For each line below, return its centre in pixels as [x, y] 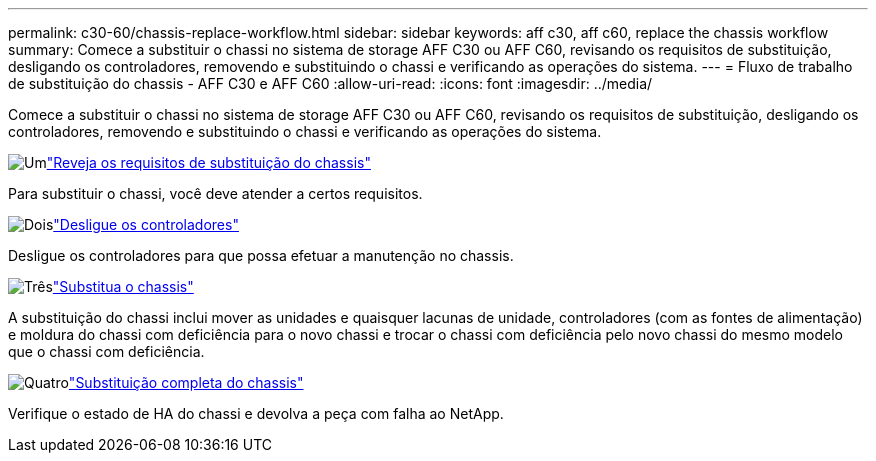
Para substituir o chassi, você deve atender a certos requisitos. [215, 193]
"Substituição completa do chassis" [186, 382]
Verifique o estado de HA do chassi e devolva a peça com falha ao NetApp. [256, 413]
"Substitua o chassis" [123, 286]
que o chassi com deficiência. [106, 351]
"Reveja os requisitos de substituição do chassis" [208, 162]
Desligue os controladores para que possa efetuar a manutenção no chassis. [261, 255]
